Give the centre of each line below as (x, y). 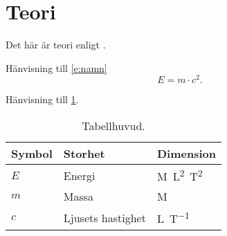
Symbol (32, 153)
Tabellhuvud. (113, 125)
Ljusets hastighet (105, 217)
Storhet (84, 153)
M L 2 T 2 (180, 175)
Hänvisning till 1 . (42, 99)
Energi (79, 175)
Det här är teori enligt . (56, 45)
